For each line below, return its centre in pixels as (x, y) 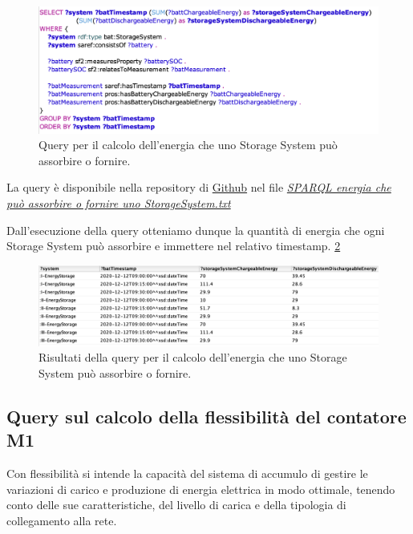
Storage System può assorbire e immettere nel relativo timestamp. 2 (174, 246)
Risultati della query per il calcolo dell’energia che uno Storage (193, 357)
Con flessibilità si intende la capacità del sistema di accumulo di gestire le (187, 473)
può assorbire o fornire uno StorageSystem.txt (119, 202)
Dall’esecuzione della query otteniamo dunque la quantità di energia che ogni (196, 230)
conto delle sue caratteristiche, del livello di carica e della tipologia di (176, 505)
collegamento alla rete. (62, 520)
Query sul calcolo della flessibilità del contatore (206, 416)
